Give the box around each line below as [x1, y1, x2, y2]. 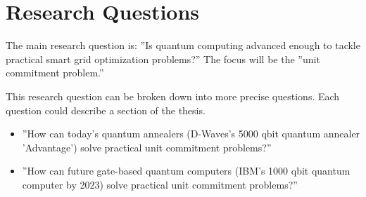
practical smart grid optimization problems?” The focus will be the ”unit [6, 51, 320, 66]
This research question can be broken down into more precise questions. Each [6, 88, 340, 103]
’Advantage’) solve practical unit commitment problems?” [22, 140, 272, 154]
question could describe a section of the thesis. [6, 102, 206, 117]
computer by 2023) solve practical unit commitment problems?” [22, 177, 298, 191]
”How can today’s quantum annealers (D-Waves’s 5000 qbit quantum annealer [22, 126, 360, 141]
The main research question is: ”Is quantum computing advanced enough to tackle [6, 38, 360, 53]
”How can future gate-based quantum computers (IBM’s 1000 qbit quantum [22, 163, 351, 178]
